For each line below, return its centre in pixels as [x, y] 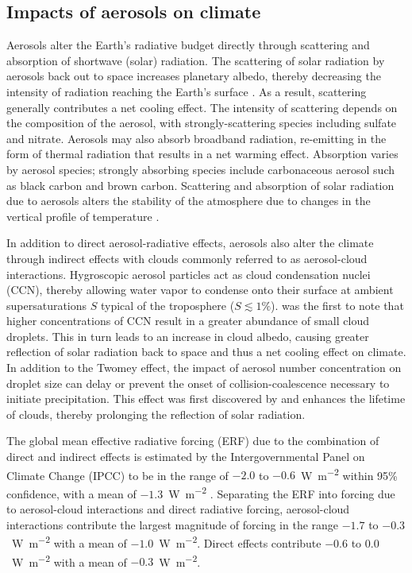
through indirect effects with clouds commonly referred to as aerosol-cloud [187, 258]
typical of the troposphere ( [167, 305]
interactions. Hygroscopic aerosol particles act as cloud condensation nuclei [189, 274]
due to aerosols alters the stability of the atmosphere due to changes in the [189, 201]
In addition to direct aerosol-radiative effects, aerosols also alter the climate [190, 243]
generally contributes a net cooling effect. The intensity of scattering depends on [202, 107]
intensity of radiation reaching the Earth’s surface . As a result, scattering [187, 91]
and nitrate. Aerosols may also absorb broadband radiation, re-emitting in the [196, 138]
